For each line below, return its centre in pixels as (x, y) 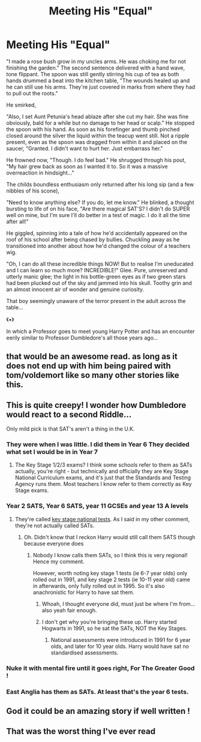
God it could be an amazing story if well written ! (98, 711)
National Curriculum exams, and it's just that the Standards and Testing (103, 477)
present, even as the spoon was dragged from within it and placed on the (97, 142)
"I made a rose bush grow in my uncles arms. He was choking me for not (96, 61)
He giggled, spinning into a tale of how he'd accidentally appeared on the (97, 233)
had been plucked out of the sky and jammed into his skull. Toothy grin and (99, 283)
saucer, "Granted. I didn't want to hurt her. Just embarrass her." (85, 148)
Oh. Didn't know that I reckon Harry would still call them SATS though (109, 537)
